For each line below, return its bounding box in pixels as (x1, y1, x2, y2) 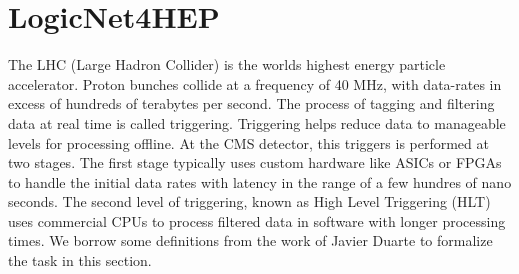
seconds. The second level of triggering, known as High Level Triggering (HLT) (8, 191, 491, 212)
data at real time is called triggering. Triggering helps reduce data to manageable (8, 112, 506, 133)
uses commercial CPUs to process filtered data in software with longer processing (8, 210, 506, 231)
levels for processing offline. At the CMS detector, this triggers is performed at (8, 132, 489, 153)
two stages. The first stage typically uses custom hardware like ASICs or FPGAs (8, 152, 502, 173)
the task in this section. (8, 250, 152, 271)
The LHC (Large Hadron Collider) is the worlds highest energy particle (8, 54, 446, 75)
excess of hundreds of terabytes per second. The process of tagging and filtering (8, 93, 495, 114)
